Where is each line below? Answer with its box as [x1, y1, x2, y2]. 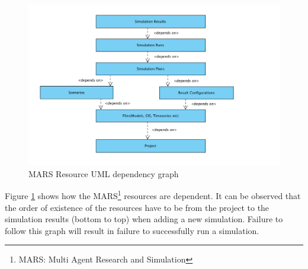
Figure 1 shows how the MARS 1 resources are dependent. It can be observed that [5, 188, 301, 202]
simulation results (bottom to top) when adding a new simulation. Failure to [5, 213, 283, 225]
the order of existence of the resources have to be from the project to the [5, 201, 269, 213]
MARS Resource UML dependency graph [28, 167, 179, 180]
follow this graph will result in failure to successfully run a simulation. [5, 224, 259, 236]
